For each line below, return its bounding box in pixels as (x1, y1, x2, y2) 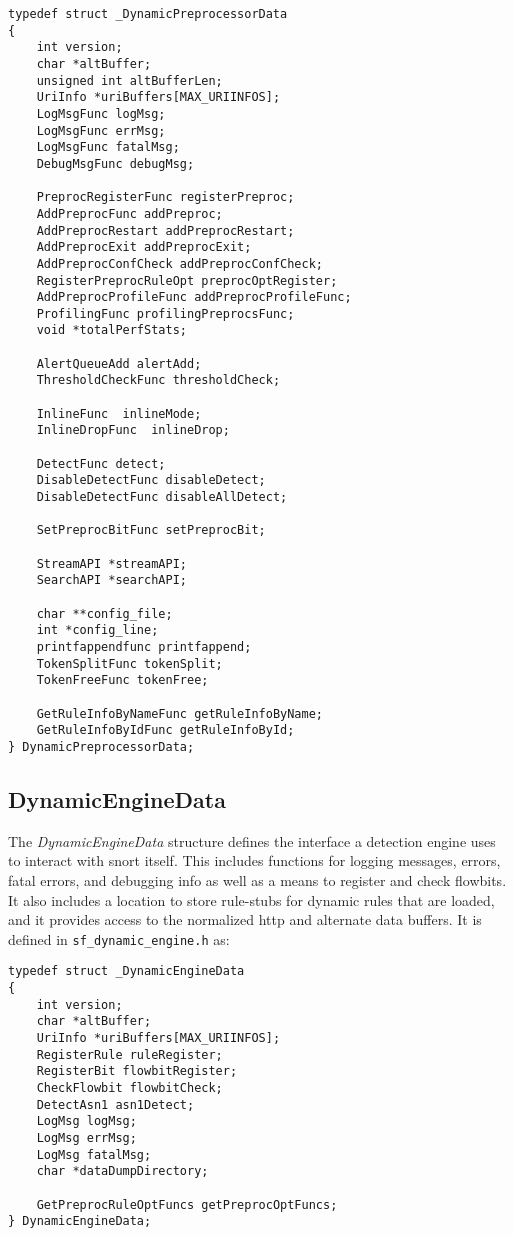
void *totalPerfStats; (36, 323, 187, 338)
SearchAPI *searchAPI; (36, 573, 187, 588)
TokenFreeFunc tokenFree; (36, 673, 209, 688)
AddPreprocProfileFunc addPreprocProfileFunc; (36, 290, 352, 305)
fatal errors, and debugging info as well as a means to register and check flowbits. (8, 869, 507, 890)
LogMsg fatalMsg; (36, 1147, 152, 1162)
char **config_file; (36, 606, 173, 621)
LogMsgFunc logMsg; (36, 106, 166, 121)
